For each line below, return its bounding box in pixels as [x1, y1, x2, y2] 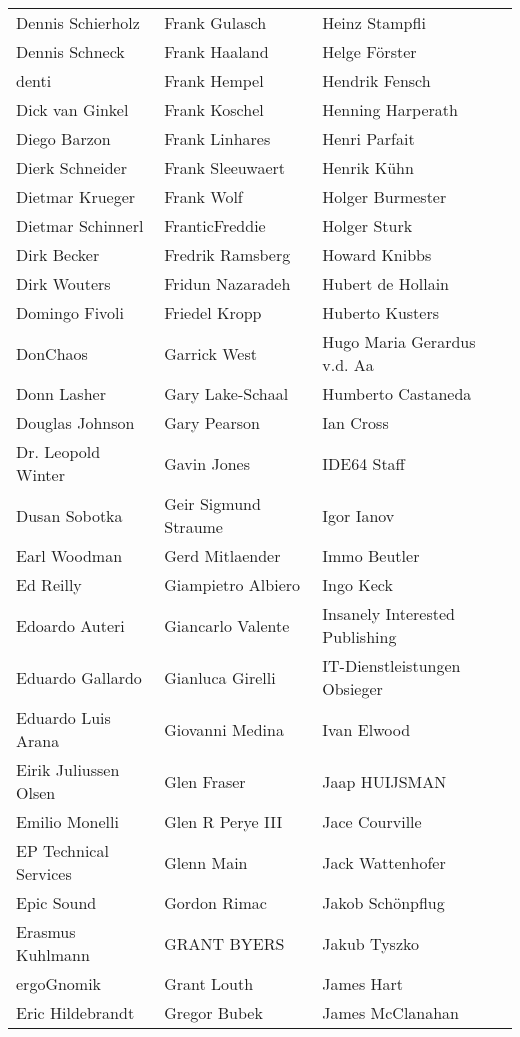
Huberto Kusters [322, 301, 439, 324]
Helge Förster [322, 40, 417, 63]
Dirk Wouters [16, 272, 111, 295]
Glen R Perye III [164, 810, 283, 833]
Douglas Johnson [16, 411, 135, 434]
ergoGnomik [16, 972, 102, 995]
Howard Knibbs [322, 243, 432, 266]
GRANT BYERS [164, 931, 285, 955]
